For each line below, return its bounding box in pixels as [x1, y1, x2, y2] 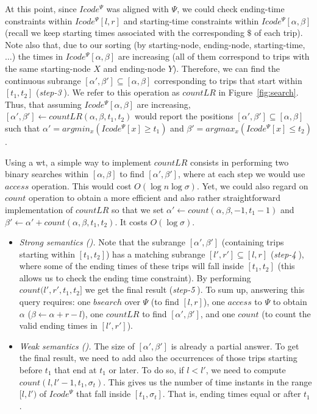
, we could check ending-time [177, 2, 285, 15]
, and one [200, 307, 235, 320]
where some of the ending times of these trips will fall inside [19, 259, 244, 272]
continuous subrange [5, 74, 81, 86]
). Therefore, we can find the [173, 61, 280, 74]
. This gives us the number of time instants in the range [103, 375, 312, 388]
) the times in [12, 50, 63, 63]
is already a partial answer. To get [171, 339, 299, 352]
